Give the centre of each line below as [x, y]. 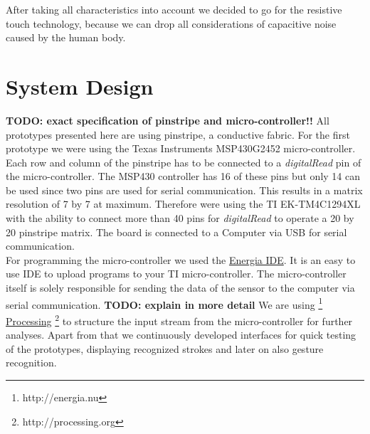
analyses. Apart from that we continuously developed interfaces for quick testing [181, 335]
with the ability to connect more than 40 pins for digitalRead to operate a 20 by [180, 218]
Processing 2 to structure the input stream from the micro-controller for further [179, 319]
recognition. [31, 362]
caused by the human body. [66, 37]
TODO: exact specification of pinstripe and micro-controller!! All [168, 120]
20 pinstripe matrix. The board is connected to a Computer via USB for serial [176, 232]
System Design [80, 86]
